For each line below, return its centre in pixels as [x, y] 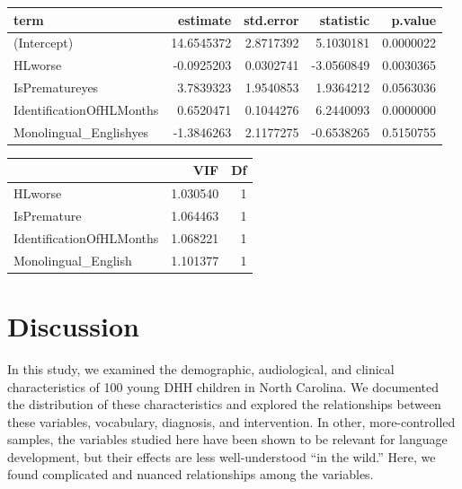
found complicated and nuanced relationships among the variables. [191, 474]
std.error [271, 19]
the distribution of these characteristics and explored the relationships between [224, 404]
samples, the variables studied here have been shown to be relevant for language [227, 439]
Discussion [73, 325]
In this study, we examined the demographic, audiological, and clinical [201, 368]
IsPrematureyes [56, 87]
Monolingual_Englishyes [81, 131]
